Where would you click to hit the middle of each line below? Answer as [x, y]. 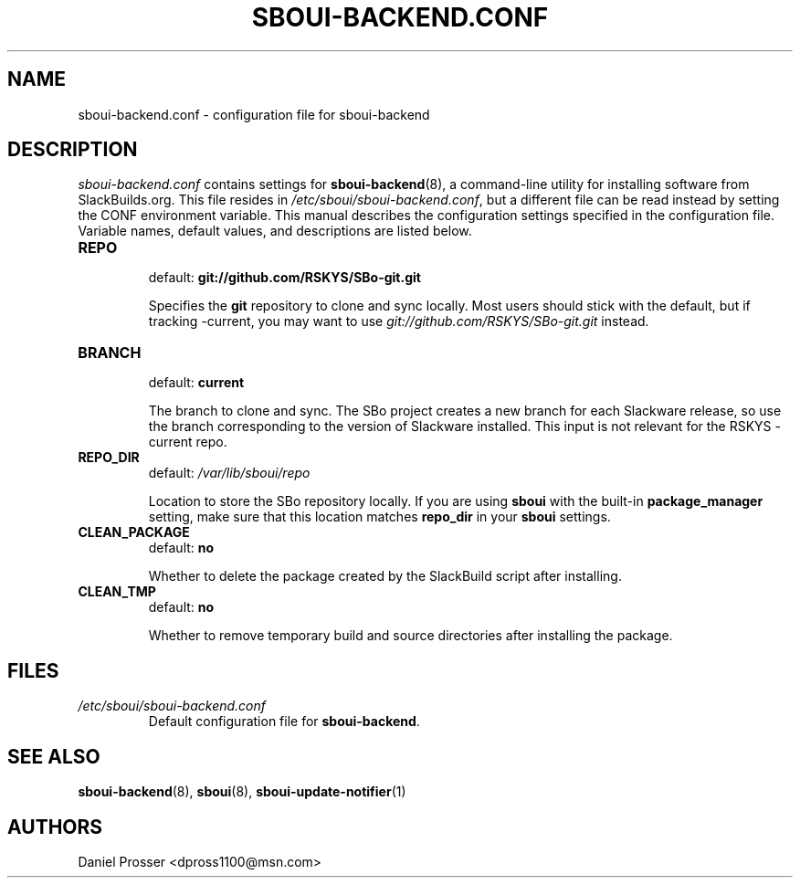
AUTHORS [55, 827]
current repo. [188, 442]
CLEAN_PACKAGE [134, 532]
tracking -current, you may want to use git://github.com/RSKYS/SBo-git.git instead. [399, 321]
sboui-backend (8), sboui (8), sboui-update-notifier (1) [242, 792]
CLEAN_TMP [117, 592]
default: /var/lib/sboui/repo [229, 473]
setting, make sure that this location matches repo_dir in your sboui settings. [379, 517]
